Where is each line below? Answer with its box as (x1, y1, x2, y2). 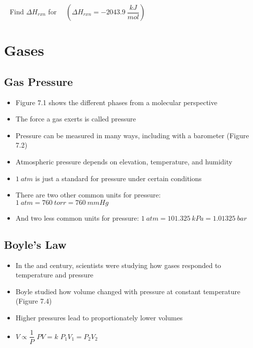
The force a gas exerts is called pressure (15, 114, 136, 124)
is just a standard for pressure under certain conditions (35, 173, 202, 183)
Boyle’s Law (4, 236, 67, 252)
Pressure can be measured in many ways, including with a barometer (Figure (15, 130, 249, 140)
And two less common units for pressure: (15, 212, 139, 223)
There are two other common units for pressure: (15, 190, 161, 200)
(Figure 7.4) (15, 296, 52, 306)
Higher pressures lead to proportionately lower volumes (15, 312, 183, 322)
